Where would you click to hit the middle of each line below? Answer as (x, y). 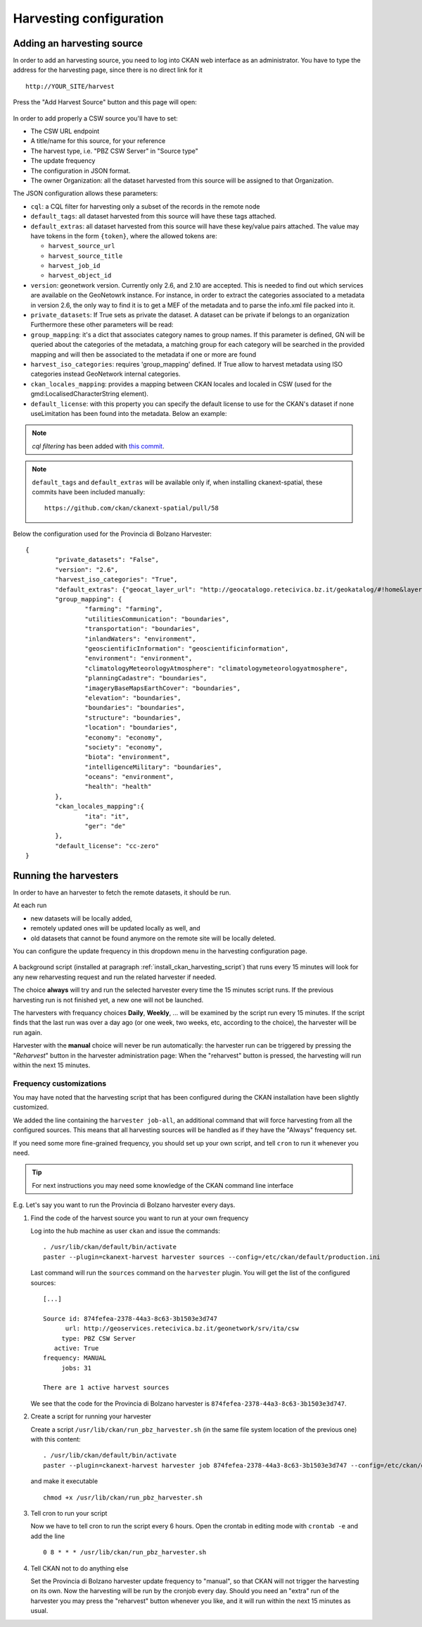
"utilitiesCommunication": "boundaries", (157, 619)
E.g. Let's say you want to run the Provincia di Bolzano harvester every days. (124, 1205)
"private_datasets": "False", (107, 560)
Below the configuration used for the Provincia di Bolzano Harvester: (113, 534)
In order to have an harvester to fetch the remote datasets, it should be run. (122, 892)
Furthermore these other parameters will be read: (102, 325)
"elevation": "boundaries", (133, 698)
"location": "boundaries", (131, 727)
